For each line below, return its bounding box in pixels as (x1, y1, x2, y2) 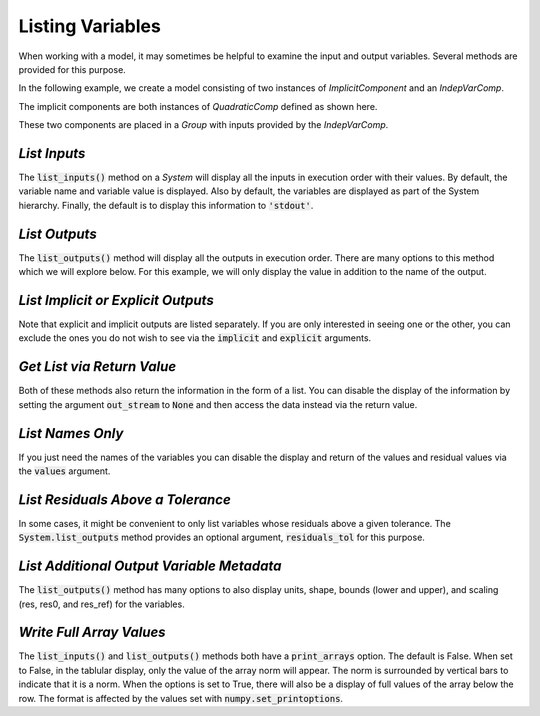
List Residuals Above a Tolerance (18, 491, 232, 508)
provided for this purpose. (18, 63, 127, 75)
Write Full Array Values (18, 624, 166, 641)
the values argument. (18, 465, 111, 477)
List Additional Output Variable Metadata (18, 558, 282, 575)
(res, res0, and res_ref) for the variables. (18, 598, 185, 610)
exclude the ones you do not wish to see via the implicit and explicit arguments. (18, 332, 372, 344)
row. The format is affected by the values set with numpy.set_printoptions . (18, 692, 344, 704)
